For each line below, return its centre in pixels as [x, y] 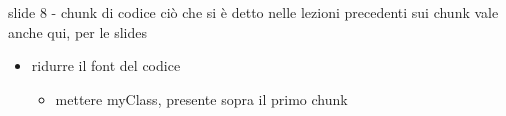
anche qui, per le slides [78, 31]
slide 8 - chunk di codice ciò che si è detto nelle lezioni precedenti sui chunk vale [253, 12]
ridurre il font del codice [106, 65]
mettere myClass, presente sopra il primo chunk [201, 98]
